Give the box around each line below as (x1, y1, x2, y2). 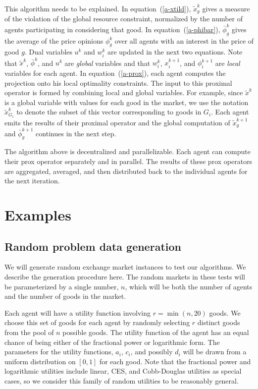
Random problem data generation (4, 238, 181, 254)
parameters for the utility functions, (4, 346, 113, 357)
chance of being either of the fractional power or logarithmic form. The (4, 336, 220, 347)
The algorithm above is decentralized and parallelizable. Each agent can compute (4, 146, 251, 157)
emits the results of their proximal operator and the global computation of (4, 117, 230, 127)
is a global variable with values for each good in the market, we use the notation (4, 97, 249, 107)
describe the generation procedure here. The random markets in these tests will (4, 272, 245, 282)
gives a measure (202, 3, 250, 13)
